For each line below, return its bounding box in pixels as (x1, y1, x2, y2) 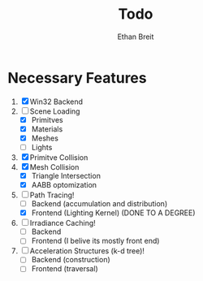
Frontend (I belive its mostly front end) (31, 236, 160, 246)
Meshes (31, 133, 58, 143)
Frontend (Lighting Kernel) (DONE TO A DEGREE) (31, 208, 196, 218)
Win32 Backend (29, 97, 83, 106)
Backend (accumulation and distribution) (31, 199, 168, 209)
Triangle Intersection (31, 171, 101, 180)
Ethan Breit (117, 32, 154, 41)
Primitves (31, 115, 63, 124)
